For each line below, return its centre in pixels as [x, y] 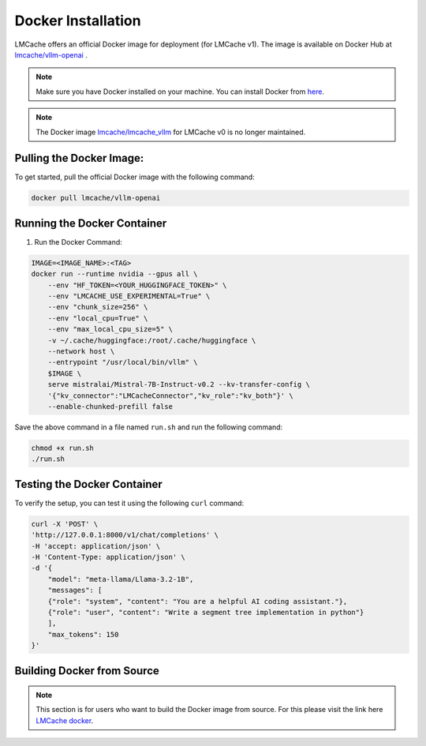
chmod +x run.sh [63, 448]
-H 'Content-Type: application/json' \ [108, 557]
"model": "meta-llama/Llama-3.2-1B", [121, 579]
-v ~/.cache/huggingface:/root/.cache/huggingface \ [152, 340]
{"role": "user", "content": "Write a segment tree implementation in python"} [206, 612]
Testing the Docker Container [89, 484]
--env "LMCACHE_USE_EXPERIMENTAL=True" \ [129, 296]
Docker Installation [78, 21]
